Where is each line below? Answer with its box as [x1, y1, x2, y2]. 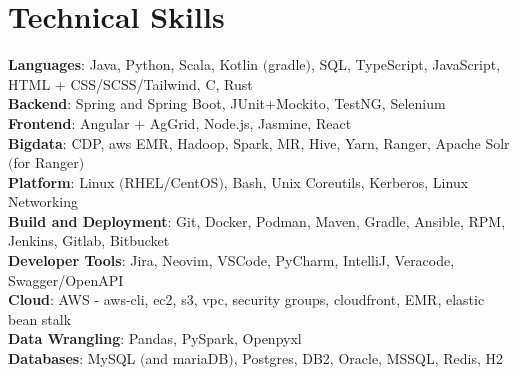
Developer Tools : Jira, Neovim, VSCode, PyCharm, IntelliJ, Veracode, [8, 250, 455, 271]
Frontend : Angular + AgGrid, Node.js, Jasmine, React [8, 112, 352, 133]
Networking [8, 191, 79, 212]
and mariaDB [145, 348, 229, 369]
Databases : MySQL [8, 348, 136, 369]
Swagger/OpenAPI [8, 269, 124, 290]
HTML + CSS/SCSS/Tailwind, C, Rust [8, 73, 253, 94]
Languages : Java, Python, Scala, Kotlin [8, 54, 259, 75]
